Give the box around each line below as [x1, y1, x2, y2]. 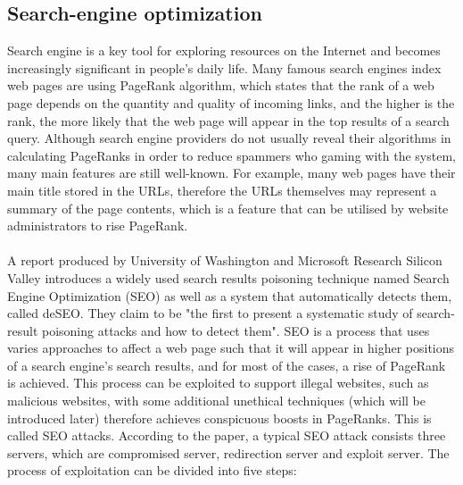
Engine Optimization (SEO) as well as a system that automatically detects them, [7, 286, 452, 305]
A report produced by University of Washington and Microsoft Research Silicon [7, 251, 442, 270]
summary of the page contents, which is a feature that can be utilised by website [7, 198, 449, 217]
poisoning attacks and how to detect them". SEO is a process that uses [42, 321, 430, 339]
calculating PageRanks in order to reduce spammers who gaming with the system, [7, 146, 456, 164]
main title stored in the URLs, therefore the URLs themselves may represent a [7, 180, 437, 199]
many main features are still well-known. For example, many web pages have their [7, 163, 456, 182]
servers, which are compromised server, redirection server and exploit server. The [7, 443, 450, 462]
